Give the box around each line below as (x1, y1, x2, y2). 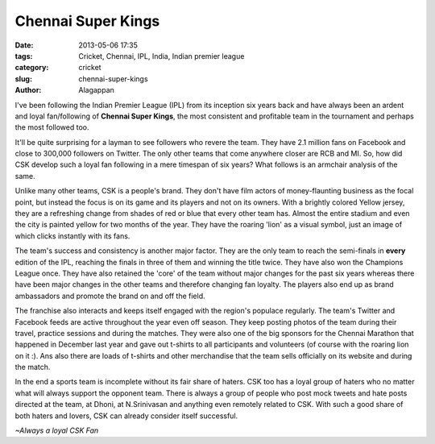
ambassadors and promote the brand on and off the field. (14, 291, 205, 301)
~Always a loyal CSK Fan (14, 425, 99, 435)
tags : (14, 51, 33, 60)
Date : (14, 40, 34, 50)
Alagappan (78, 85, 114, 95)
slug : (14, 73, 32, 84)
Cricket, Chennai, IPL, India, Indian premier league (78, 51, 245, 60)
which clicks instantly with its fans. (14, 230, 130, 241)
